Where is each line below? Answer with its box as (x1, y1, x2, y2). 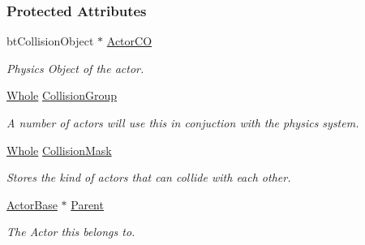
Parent (71, 196, 104, 213)
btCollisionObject (6, 32, 94, 49)
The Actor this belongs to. (6, 223, 135, 240)
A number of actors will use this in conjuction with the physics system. (6, 114, 359, 131)
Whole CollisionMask (6, 141, 112, 158)
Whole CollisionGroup (6, 87, 117, 104)
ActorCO (106, 32, 152, 49)
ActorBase (6, 196, 58, 213)
